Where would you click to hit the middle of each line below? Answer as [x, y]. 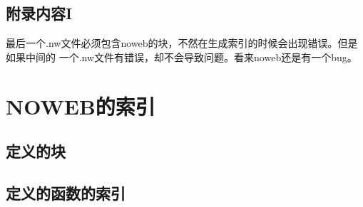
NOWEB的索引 [81, 106]
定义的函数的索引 [66, 192]
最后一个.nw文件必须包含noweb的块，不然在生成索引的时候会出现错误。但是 [182, 43]
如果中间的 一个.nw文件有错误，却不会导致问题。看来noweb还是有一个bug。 [181, 57]
